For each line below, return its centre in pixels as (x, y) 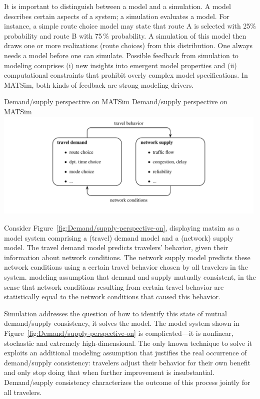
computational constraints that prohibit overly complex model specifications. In (126, 75)
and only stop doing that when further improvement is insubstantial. (109, 372)
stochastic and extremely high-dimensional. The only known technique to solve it (128, 343)
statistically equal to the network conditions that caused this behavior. (112, 296)
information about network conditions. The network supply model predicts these (127, 257)
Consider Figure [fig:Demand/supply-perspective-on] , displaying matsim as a (122, 228)
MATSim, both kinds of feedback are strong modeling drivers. (99, 84)
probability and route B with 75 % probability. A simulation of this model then (125, 35)
